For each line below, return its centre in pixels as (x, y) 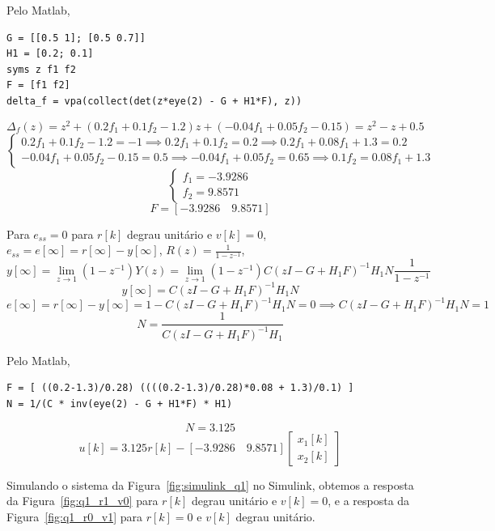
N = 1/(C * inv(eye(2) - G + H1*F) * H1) (120, 404)
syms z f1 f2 (41, 69)
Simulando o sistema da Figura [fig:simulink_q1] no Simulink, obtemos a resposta (210, 484)
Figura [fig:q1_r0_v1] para (74, 516)
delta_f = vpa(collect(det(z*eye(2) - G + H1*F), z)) (154, 101)
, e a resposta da (369, 501)
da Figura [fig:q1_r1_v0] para (82, 501)
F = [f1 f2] (38, 85)
